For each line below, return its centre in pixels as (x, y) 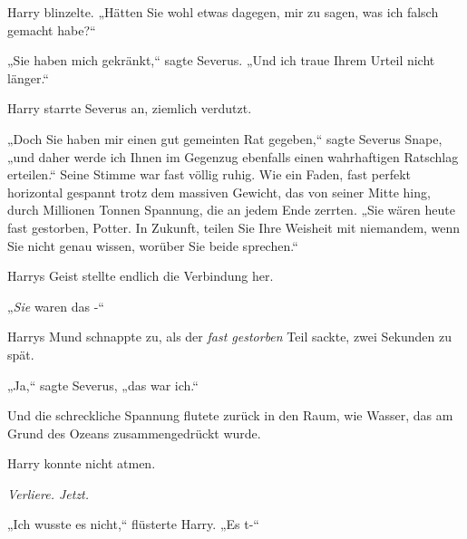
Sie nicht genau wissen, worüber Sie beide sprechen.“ (153, 245)
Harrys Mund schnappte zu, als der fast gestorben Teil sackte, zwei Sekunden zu (230, 337)
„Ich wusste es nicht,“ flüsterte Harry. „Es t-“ (133, 524)
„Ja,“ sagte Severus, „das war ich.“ (103, 385)
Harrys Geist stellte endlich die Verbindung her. (141, 276)
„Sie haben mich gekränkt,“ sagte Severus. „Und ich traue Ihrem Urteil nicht (221, 60)
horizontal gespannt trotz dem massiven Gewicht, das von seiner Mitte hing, (219, 192)
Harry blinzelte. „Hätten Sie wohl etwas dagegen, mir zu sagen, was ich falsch (223, 12)
